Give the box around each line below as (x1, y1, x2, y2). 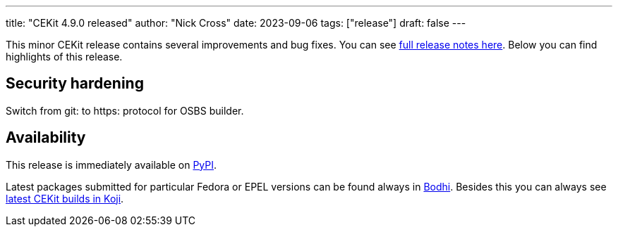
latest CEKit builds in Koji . (6, 192, 124, 205)
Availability (6, 129, 86, 147)
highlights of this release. (6, 51, 123, 63)
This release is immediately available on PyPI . (6, 158, 217, 171)
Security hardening (6, 75, 144, 93)
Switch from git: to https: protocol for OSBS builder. (6, 104, 244, 117)
